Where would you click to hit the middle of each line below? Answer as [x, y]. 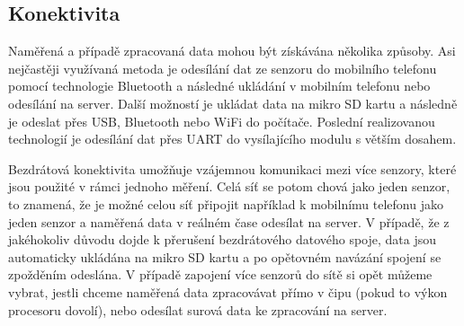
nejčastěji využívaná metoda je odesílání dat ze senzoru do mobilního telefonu [223, 68]
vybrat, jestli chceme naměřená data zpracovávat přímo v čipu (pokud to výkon [228, 291]
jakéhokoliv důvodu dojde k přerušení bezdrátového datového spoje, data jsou [223, 239]
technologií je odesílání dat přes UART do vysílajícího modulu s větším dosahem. [232, 139]
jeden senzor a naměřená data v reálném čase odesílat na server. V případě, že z [229, 221]
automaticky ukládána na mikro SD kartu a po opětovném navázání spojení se [225, 256]
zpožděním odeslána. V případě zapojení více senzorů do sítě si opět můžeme [220, 274]
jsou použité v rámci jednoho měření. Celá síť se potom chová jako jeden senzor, [229, 186]
